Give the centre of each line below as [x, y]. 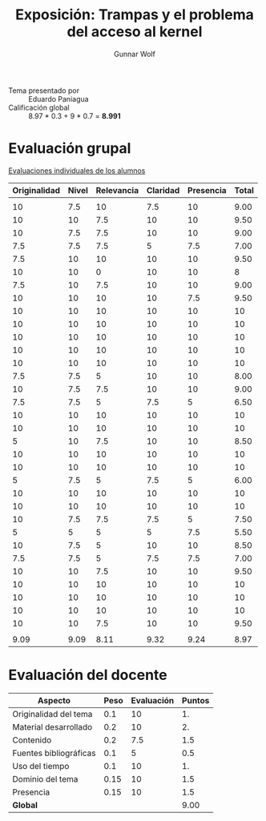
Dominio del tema [45, 779]
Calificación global [39, 107]
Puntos [195, 700]
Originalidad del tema [52, 714]
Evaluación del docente [88, 675]
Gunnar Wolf [135, 54]
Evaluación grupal [70, 149]
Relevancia [117, 190]
